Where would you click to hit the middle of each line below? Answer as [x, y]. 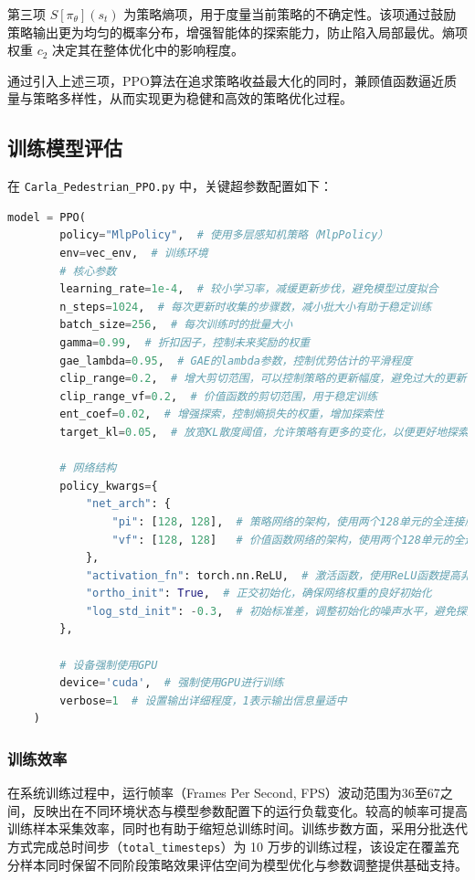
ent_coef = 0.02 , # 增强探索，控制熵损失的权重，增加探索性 [222, 414]
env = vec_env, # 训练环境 [134, 254]
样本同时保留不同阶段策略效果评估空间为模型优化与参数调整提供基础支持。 [243, 864]
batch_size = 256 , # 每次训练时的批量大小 [176, 325]
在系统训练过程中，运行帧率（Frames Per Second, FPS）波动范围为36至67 [224, 793]
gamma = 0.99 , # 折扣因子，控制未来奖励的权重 [185, 342]
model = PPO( [47, 217]
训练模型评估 [65, 148]
